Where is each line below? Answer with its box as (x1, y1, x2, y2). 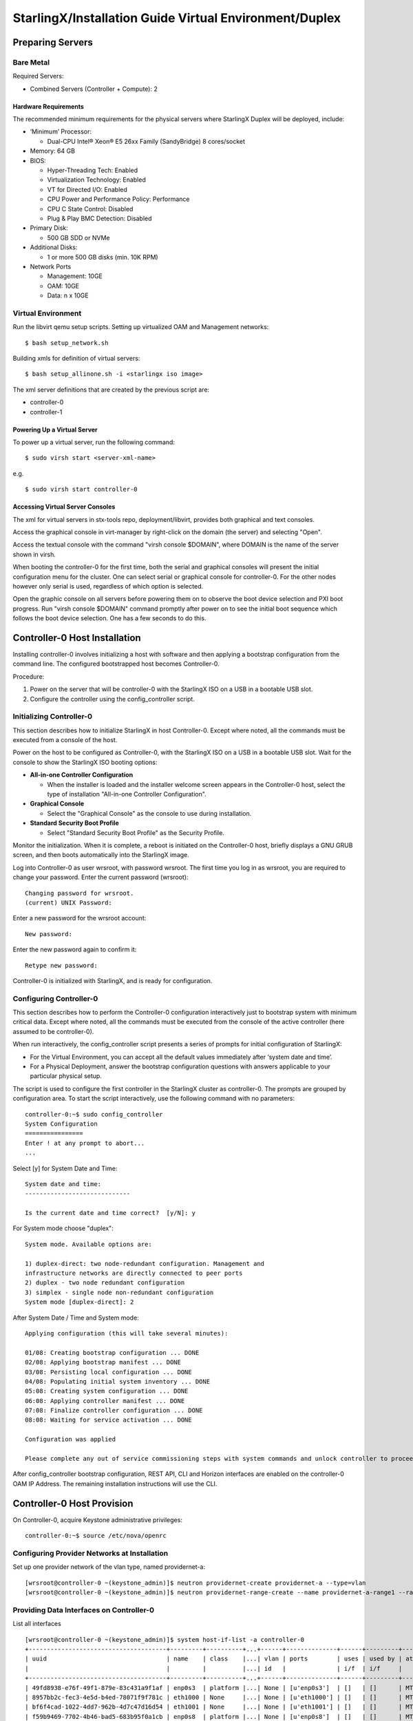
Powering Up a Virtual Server (12, 425, 98, 434)
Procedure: (12, 672, 45, 681)
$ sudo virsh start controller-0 (25, 485, 138, 494)
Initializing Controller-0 (12, 712, 93, 721)
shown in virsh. (12, 550, 56, 558)
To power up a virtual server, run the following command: (12, 438, 176, 446)
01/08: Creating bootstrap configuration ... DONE (25, 1349, 200, 1356)
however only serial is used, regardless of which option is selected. (12, 582, 203, 590)
